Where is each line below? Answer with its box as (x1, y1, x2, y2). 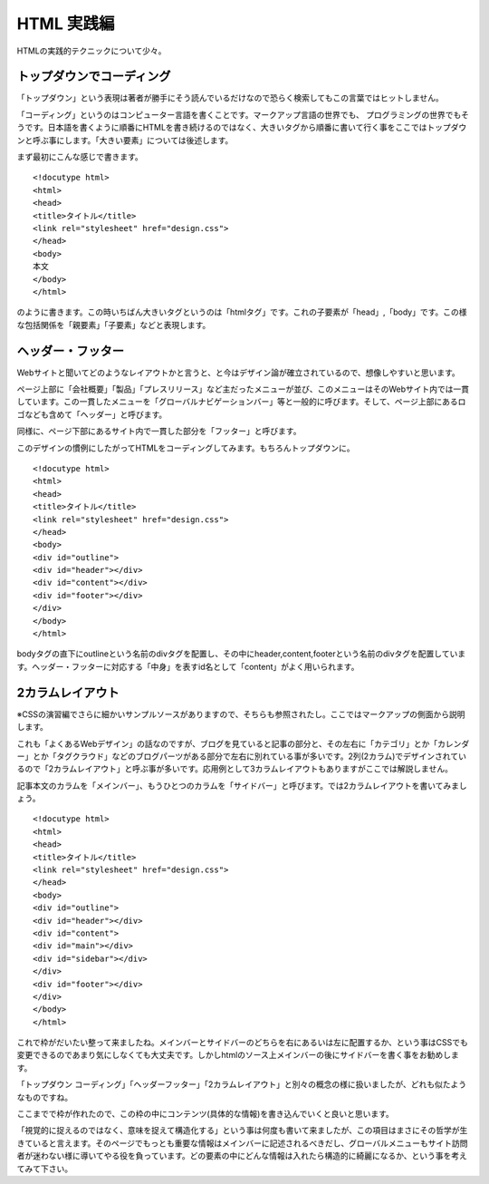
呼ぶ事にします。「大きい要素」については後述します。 (32, 134, 234, 145)
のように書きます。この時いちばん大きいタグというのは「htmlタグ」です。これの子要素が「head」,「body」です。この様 (16, 306, 467, 317)
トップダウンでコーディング (16, 69, 171, 84)
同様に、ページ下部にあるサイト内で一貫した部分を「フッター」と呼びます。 (16, 426, 302, 437)
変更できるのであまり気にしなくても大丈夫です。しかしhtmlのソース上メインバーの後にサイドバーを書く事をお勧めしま (16, 1050, 459, 1061)
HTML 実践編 (16, 14, 115, 34)
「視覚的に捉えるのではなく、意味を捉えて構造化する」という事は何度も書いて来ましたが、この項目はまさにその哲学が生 (16, 1125, 468, 1136)
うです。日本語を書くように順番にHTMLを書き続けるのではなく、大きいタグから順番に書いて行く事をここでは (16, 122, 427, 133)
